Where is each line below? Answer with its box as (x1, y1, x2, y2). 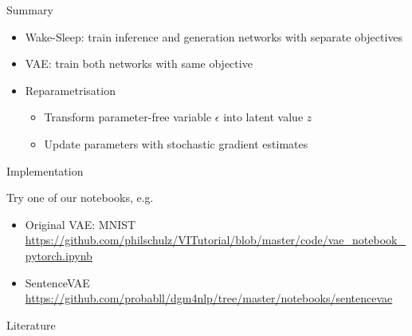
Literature (6, 316, 56, 333)
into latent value (223, 109, 304, 125)
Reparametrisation (25, 81, 116, 98)
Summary (6, 2, 53, 18)
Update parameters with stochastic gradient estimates (44, 135, 308, 152)
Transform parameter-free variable (44, 109, 212, 125)
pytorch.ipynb (25, 247, 92, 263)
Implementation (6, 162, 84, 179)
